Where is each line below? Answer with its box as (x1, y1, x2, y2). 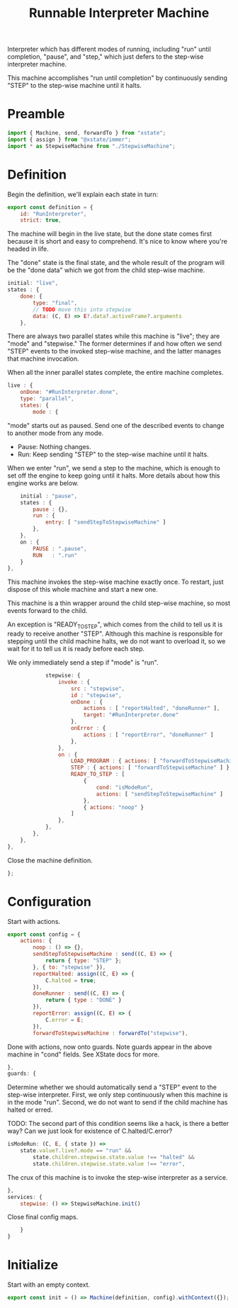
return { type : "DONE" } (45, 997, 122, 1004)
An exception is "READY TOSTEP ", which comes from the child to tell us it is (7, 620, 223, 631)
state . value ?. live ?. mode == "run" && (20, 1147, 132, 1154)
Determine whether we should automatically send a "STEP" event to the (7, 1083, 217, 1092)
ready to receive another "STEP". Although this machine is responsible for (7, 629, 223, 638)
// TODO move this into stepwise (33, 306, 132, 313)
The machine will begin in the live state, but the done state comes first (7, 230, 212, 238)
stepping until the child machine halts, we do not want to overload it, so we (7, 637, 226, 645)
